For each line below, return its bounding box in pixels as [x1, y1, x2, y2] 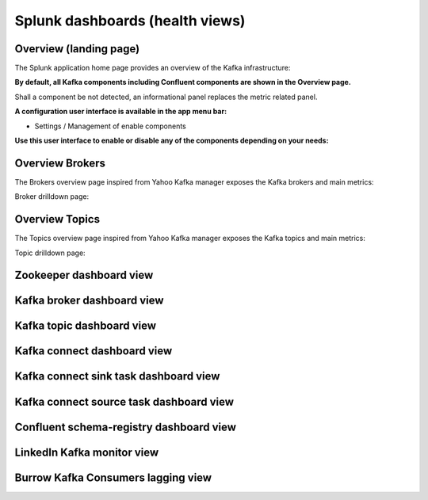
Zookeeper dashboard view [14, 269, 154, 282]
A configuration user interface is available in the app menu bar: [14, 107, 227, 116]
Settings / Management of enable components [34, 121, 186, 131]
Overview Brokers [14, 156, 106, 170]
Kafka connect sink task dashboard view [14, 369, 220, 384]
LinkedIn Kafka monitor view [14, 445, 159, 459]
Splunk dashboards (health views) [14, 12, 246, 29]
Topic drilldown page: [14, 248, 86, 258]
